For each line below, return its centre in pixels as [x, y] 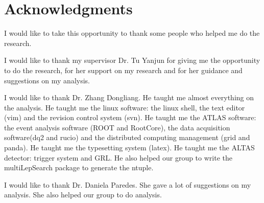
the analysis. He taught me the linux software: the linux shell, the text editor [125, 107]
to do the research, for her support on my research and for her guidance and [123, 70]
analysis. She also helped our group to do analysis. [83, 195]
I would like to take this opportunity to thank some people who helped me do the [132, 33]
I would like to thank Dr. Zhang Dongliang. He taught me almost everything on [129, 97]
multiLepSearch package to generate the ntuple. [79, 167]
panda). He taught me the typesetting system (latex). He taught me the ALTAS [129, 148]
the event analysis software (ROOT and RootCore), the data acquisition [117, 127]
